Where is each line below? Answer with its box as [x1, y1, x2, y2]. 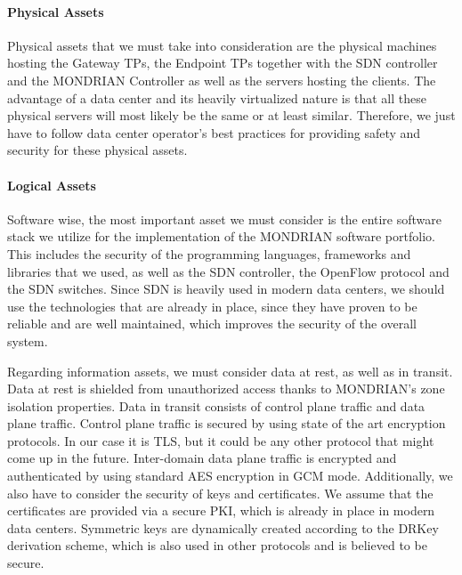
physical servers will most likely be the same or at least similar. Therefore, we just [7, 106, 456, 125]
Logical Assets [7, 175, 96, 194]
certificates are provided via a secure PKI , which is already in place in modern [7, 501, 435, 520]
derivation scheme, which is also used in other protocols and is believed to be [7, 536, 427, 555]
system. [7, 331, 48, 350]
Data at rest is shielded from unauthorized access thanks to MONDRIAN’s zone [7, 379, 445, 398]
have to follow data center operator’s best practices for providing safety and [7, 123, 421, 142]
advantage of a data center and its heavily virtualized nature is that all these [7, 88, 426, 107]
